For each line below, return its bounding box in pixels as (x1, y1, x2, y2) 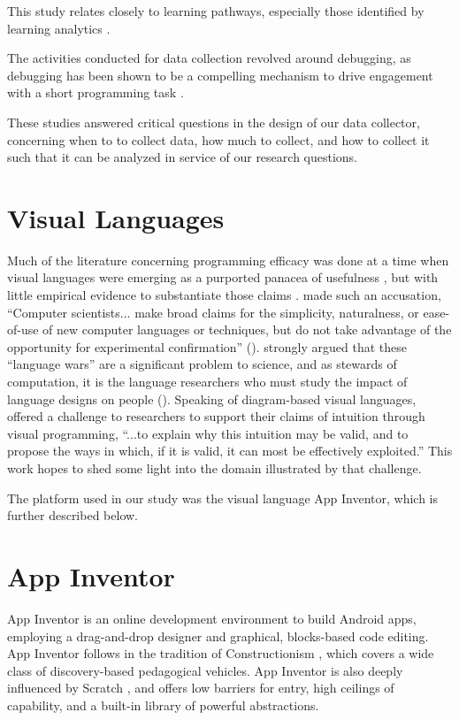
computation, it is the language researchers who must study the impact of (7, 372, 408, 391)
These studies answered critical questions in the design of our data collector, (7, 112, 420, 131)
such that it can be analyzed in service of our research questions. (7, 148, 358, 166)
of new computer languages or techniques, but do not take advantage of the (42, 320, 452, 339)
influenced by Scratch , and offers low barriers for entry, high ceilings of (7, 678, 394, 697)
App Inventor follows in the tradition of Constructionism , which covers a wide (7, 644, 434, 663)
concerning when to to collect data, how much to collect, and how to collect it (7, 130, 430, 149)
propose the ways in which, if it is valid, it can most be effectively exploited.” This (7, 441, 453, 460)
